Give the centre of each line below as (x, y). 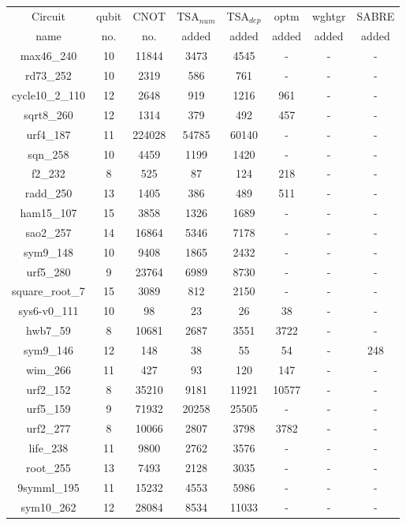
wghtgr (329, 16)
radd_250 (48, 193)
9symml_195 (48, 487)
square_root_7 (48, 291)
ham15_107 (48, 213)
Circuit (48, 16)
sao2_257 (48, 232)
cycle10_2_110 (48, 94)
